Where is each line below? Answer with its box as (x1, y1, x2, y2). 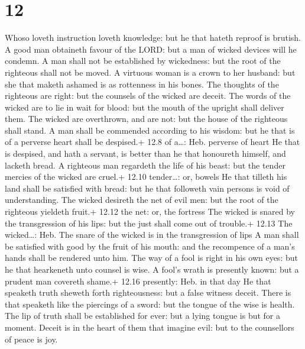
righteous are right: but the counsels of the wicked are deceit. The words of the (5, 89, 291, 102)
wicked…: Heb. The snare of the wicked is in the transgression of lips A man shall (5, 228, 299, 241)
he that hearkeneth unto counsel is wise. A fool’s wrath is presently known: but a (5, 263, 299, 275)
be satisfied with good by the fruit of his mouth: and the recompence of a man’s (5, 240, 295, 252)
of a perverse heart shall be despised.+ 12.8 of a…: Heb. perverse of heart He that (5, 135, 300, 148)
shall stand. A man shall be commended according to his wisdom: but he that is (5, 124, 295, 136)
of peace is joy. (5, 332, 58, 345)
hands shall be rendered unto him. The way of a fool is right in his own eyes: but (5, 251, 298, 264)
